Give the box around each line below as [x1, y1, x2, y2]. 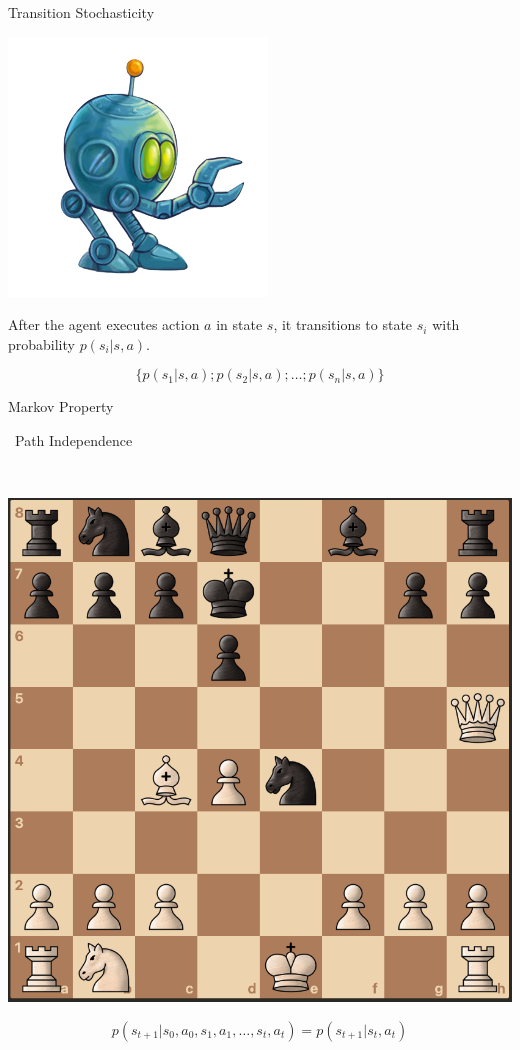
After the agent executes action [8, 314, 200, 335]
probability [8, 333, 75, 354]
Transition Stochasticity [8, 2, 155, 22]
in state [216, 314, 263, 335]
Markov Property [8, 396, 114, 417]
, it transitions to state [273, 314, 413, 335]
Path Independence [14, 429, 133, 450]
